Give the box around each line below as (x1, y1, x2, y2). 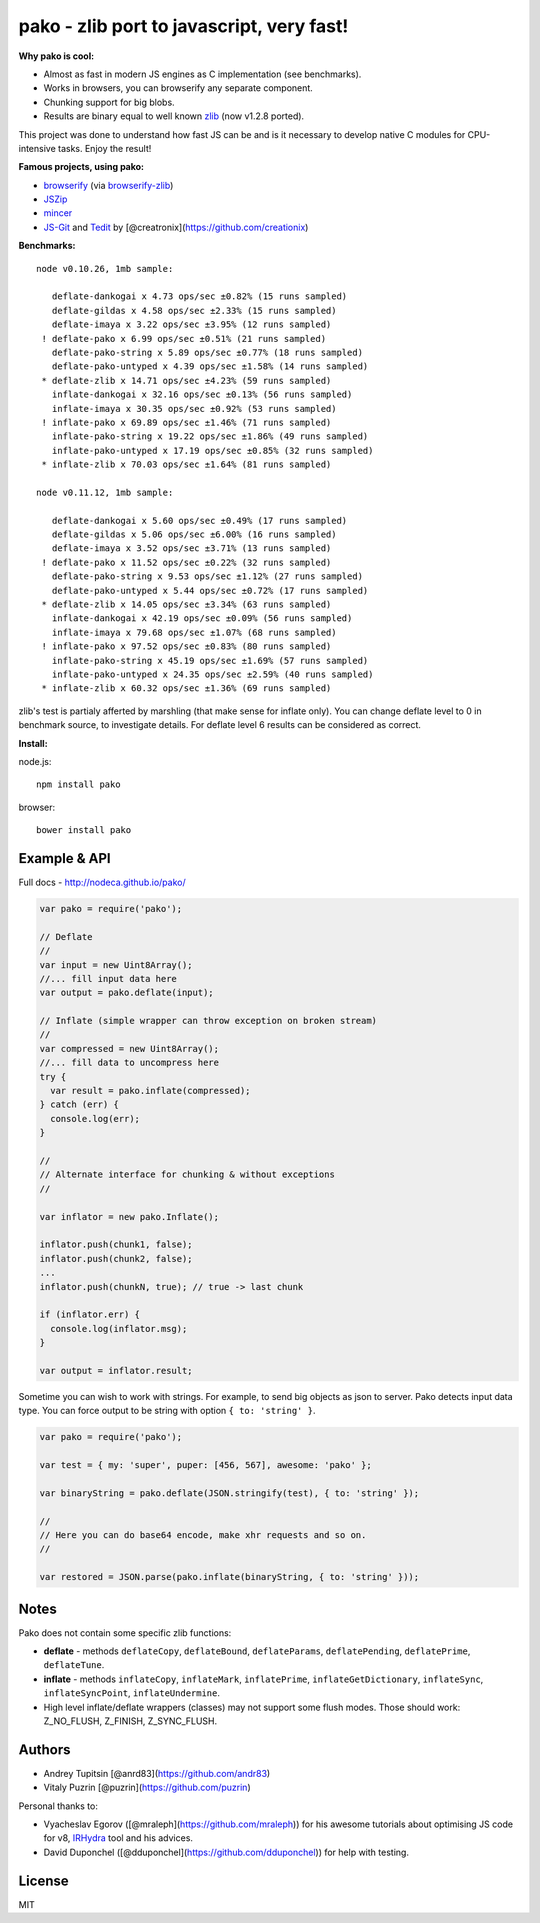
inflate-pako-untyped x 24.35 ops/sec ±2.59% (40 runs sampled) (51, 668, 374, 680)
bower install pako (36, 825, 132, 836)
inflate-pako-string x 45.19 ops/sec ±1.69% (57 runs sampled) (51, 655, 369, 666)
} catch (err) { (39, 1099, 120, 1110)
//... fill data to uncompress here (39, 1057, 220, 1069)
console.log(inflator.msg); (50, 1323, 188, 1334)
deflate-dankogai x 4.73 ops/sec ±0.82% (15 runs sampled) (51, 291, 348, 302)
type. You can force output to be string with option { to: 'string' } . (18, 1405, 316, 1417)
